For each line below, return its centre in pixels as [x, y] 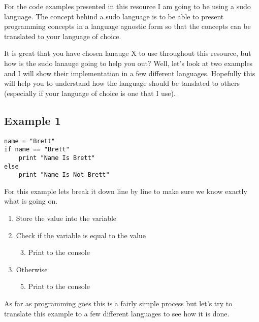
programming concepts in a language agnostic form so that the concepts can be [127, 26]
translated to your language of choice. [63, 36]
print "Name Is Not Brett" [64, 175]
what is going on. [31, 201]
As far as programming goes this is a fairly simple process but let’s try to [118, 303]
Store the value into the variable [66, 218]
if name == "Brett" [37, 150]
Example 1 [33, 120]
